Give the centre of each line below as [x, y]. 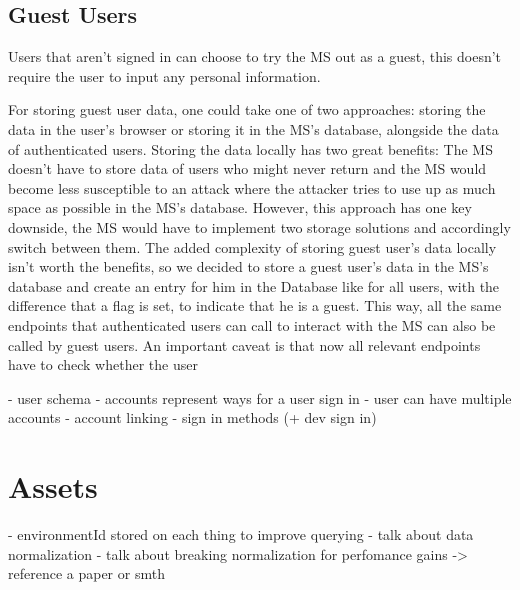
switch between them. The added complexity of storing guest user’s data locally [252, 246]
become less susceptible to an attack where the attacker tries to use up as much [252, 187]
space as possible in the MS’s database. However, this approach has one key [240, 207]
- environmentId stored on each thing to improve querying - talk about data [241, 534]
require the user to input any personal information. [164, 75]
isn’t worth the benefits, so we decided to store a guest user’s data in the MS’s [248, 266]
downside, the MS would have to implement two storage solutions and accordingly [259, 226]
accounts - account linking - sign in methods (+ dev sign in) [192, 417]
